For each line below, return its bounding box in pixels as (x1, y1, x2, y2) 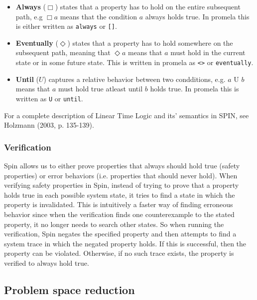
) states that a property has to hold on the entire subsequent (55, 1, 241, 11)
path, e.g (15, 11, 43, 21)
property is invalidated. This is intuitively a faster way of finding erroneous (4, 199, 233, 210)
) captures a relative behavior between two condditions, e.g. (43, 74, 226, 84)
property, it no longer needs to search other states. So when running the (4, 219, 224, 229)
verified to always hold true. (4, 257, 89, 268)
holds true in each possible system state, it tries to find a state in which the (4, 189, 235, 200)
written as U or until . (15, 93, 83, 103)
